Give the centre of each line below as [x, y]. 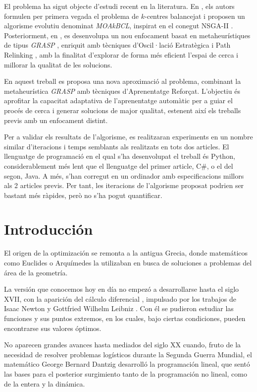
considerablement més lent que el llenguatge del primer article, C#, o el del [119, 165]
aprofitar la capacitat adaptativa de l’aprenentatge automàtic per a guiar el [118, 100]
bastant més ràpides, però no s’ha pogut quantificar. [83, 195]
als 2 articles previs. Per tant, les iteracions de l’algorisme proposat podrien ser [124, 185]
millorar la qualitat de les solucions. [58, 64]
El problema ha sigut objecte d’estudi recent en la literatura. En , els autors [119, 6]
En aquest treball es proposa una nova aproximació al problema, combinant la [123, 81]
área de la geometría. [36, 272]
